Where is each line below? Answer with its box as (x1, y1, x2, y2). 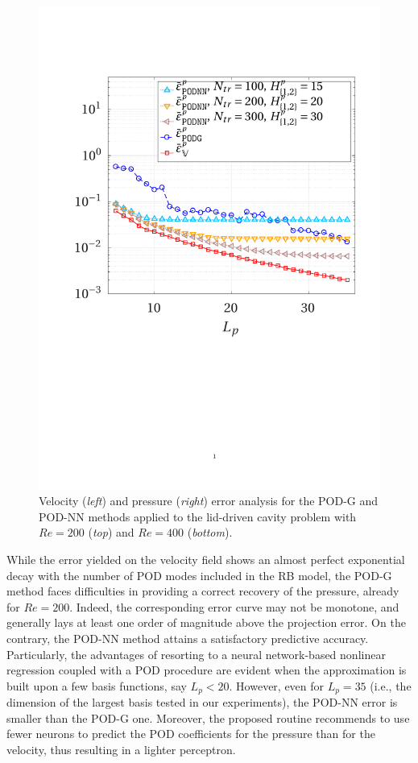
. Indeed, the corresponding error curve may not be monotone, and (69, 598, 399, 615)
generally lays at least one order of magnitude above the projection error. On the (6, 614, 406, 631)
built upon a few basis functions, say (6, 677, 187, 694)
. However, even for (229, 677, 325, 694)
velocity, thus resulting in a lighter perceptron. (6, 741, 236, 758)
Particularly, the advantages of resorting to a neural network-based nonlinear (6, 645, 386, 662)
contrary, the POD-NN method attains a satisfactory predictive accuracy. (6, 630, 369, 647)
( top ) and (88, 524, 135, 541)
